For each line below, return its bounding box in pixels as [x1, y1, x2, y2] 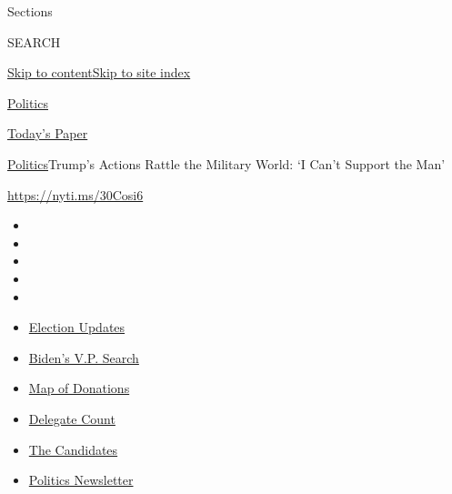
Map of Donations [28, 378, 130, 398]
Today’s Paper [7, 124, 88, 143]
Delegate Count [28, 408, 116, 428]
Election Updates [28, 318, 126, 337]
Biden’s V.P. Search [28, 348, 139, 367]
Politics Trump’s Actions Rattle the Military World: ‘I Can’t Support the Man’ [7, 154, 446, 173]
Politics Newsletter [28, 470, 134, 489]
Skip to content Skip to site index [7, 63, 191, 82]
